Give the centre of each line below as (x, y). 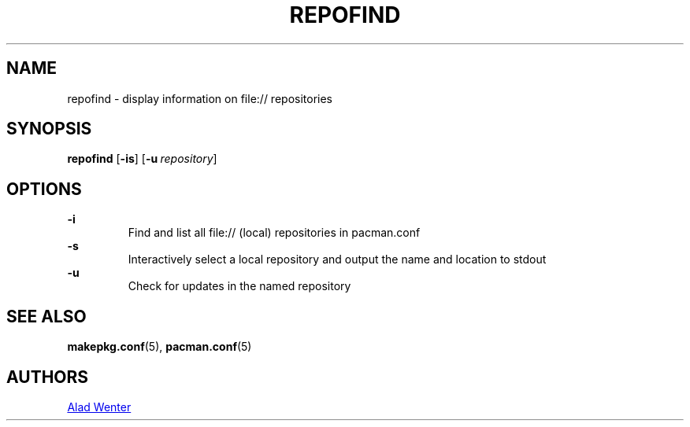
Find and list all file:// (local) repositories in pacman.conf (274, 233)
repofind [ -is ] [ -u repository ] (142, 159)
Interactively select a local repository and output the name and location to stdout (337, 260)
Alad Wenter (99, 407)
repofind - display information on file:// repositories (200, 98)
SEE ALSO (46, 316)
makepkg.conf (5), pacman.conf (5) (160, 347)
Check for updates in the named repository (239, 286)
